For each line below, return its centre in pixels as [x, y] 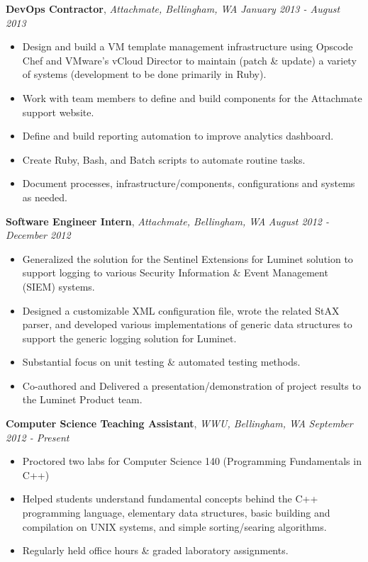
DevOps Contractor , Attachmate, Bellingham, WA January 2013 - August [173, 9]
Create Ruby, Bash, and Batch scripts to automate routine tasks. [164, 159]
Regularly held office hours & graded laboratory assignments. [155, 550]
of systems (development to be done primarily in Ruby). [144, 74]
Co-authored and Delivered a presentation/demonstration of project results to [191, 385]
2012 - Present [38, 437]
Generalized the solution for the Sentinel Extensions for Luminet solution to [188, 258]
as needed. [45, 197]
